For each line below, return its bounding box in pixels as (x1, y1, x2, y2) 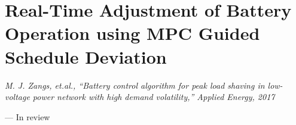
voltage (5, 90, 30, 103)
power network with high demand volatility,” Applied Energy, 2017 (32, 90, 275, 103)
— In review (5, 110, 50, 123)
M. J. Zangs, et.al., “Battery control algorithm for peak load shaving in (5, 79, 265, 91)
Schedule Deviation (5, 44, 167, 68)
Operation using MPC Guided (5, 21, 260, 45)
